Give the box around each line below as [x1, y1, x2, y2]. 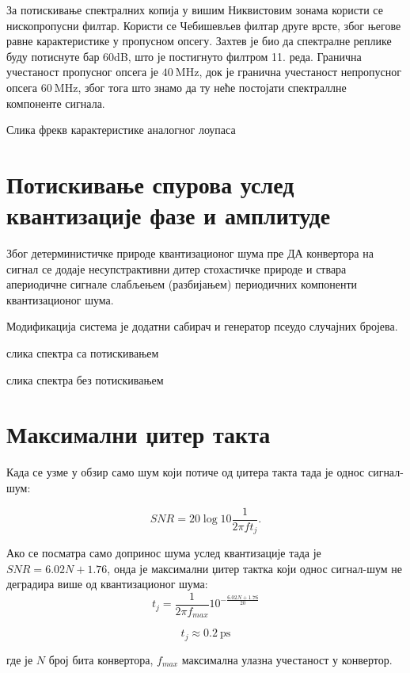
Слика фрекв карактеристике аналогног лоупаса [6, 121, 236, 138]
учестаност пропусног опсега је [6, 63, 159, 80]
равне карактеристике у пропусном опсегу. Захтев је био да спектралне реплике [6, 33, 392, 49]
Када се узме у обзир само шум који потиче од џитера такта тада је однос [6, 464, 365, 480]
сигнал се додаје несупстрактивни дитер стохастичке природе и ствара [6, 260, 347, 277]
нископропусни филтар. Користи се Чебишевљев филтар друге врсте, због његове [6, 17, 401, 33]
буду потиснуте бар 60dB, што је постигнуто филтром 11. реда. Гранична [6, 48, 362, 64]
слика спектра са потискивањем [6, 345, 159, 361]
